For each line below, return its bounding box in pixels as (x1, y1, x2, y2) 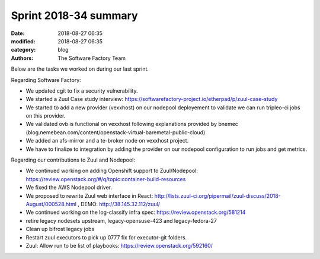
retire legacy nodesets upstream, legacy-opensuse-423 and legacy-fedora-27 (25, 217, 217, 224)
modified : (11, 37, 36, 45)
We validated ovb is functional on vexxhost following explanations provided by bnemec (25, 121, 238, 128)
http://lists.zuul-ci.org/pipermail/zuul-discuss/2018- (154, 192, 281, 199)
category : (11, 46, 36, 53)
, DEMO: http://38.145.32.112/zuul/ (78, 200, 160, 207)
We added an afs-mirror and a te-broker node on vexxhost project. (25, 137, 189, 144)
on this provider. (25, 112, 66, 119)
